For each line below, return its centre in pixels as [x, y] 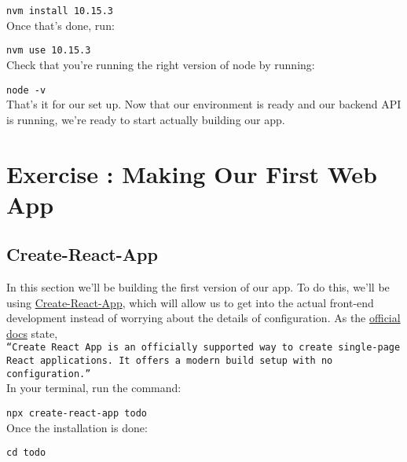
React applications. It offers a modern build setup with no [170, 361]
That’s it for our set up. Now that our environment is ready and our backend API [204, 104]
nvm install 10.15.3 [60, 11]
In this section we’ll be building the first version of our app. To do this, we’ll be [198, 287]
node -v [26, 90]
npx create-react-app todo [77, 414]
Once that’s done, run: [60, 25]
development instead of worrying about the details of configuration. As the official [203, 318]
